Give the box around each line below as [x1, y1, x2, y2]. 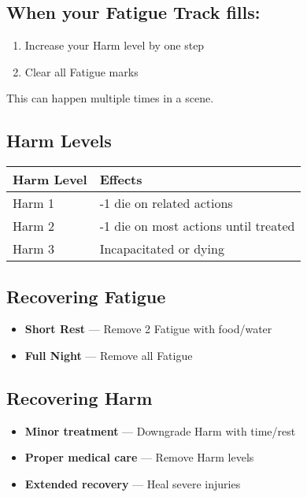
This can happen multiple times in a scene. [6, 90, 214, 106]
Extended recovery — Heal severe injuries [24, 475, 241, 491]
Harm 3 [13, 239, 54, 258]
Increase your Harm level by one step [24, 37, 205, 54]
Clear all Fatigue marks [24, 63, 139, 80]
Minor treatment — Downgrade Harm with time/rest [24, 422, 296, 439]
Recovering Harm [6, 385, 153, 410]
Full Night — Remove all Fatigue [24, 347, 193, 363]
